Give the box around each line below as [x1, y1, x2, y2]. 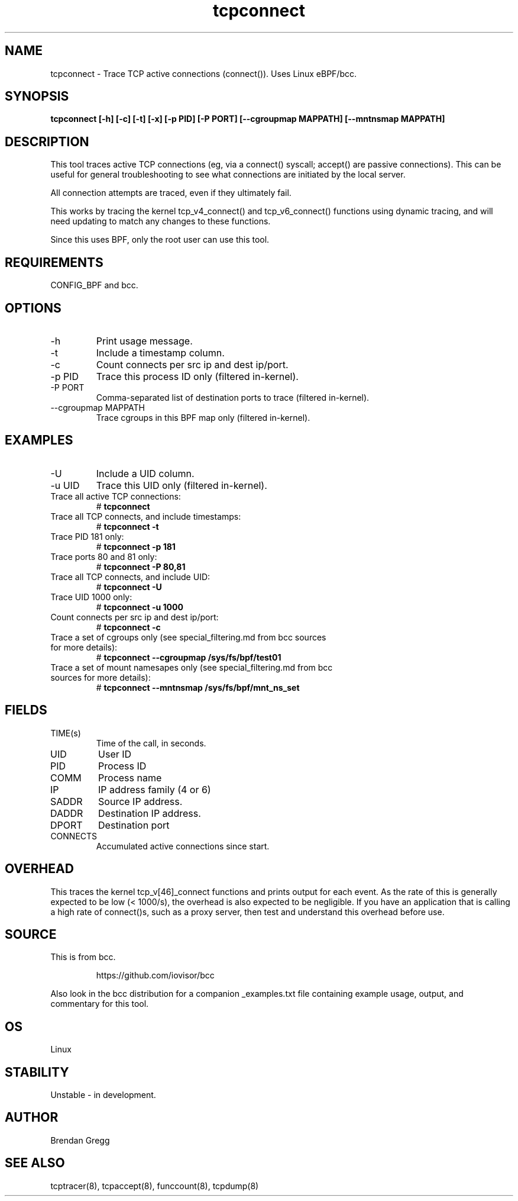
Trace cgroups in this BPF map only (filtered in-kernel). [96, 412, 310, 423]
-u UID [50, 479, 80, 491]
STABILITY [5, 1064, 69, 1080]
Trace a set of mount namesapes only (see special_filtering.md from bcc [50, 662, 333, 672]
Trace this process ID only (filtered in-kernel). [96, 370, 299, 382]
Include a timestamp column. [96, 346, 225, 359]
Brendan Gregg [50, 1135, 110, 1145]
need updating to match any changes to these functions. [50, 216, 271, 227]
